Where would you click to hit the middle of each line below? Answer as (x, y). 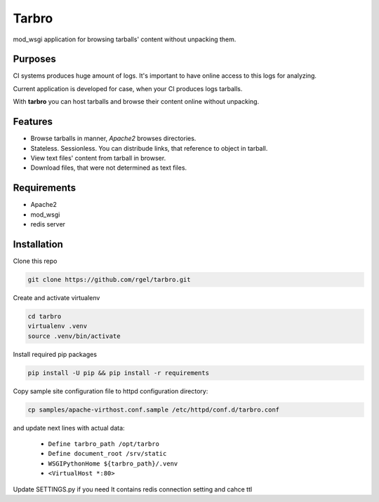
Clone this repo (35, 261)
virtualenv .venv (58, 326)
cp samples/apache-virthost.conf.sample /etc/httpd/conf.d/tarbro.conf (154, 409)
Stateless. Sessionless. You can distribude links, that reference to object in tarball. (149, 148)
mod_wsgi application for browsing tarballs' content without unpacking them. (125, 39)
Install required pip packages (55, 354)
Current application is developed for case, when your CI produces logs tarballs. (128, 88)
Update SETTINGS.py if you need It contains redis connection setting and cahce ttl (133, 489)
